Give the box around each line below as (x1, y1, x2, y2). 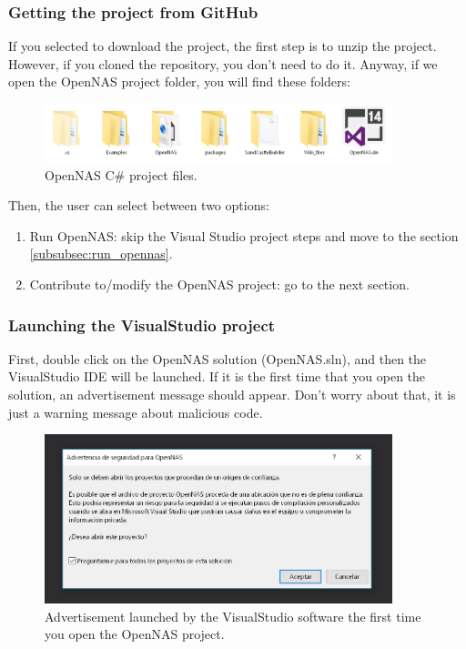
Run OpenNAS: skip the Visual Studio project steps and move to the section (29, 226, 459, 245)
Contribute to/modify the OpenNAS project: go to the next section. (29, 275, 410, 294)
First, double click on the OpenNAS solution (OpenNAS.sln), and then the (8, 349, 427, 368)
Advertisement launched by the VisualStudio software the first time (45, 606, 421, 625)
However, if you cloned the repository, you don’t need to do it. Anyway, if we (8, 54, 438, 73)
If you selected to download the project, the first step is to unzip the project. (8, 36, 437, 56)
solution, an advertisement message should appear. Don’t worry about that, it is (8, 385, 456, 404)
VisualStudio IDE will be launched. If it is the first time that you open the (8, 367, 426, 386)
